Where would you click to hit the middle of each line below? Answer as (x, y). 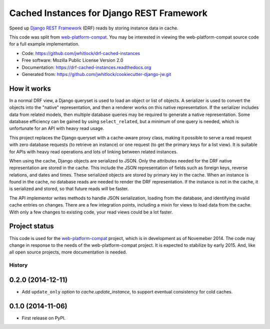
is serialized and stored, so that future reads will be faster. (69, 189)
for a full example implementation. (44, 44)
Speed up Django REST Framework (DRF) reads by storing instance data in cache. (94, 28)
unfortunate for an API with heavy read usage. (57, 128)
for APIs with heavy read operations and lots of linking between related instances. (93, 151)
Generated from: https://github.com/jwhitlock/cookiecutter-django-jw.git (96, 74)
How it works (30, 88)
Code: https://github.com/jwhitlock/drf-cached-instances (81, 53)
